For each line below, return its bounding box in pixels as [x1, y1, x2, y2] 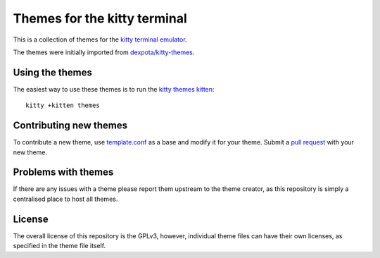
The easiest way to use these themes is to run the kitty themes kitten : [13, 85, 215, 93]
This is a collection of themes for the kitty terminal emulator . [13, 35, 187, 44]
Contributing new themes [13, 120, 128, 132]
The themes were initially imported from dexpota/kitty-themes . [13, 48, 195, 56]
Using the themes [13, 66, 93, 78]
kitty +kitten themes [25, 102, 100, 109]
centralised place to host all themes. [13, 195, 118, 203]
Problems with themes [13, 166, 114, 178]
